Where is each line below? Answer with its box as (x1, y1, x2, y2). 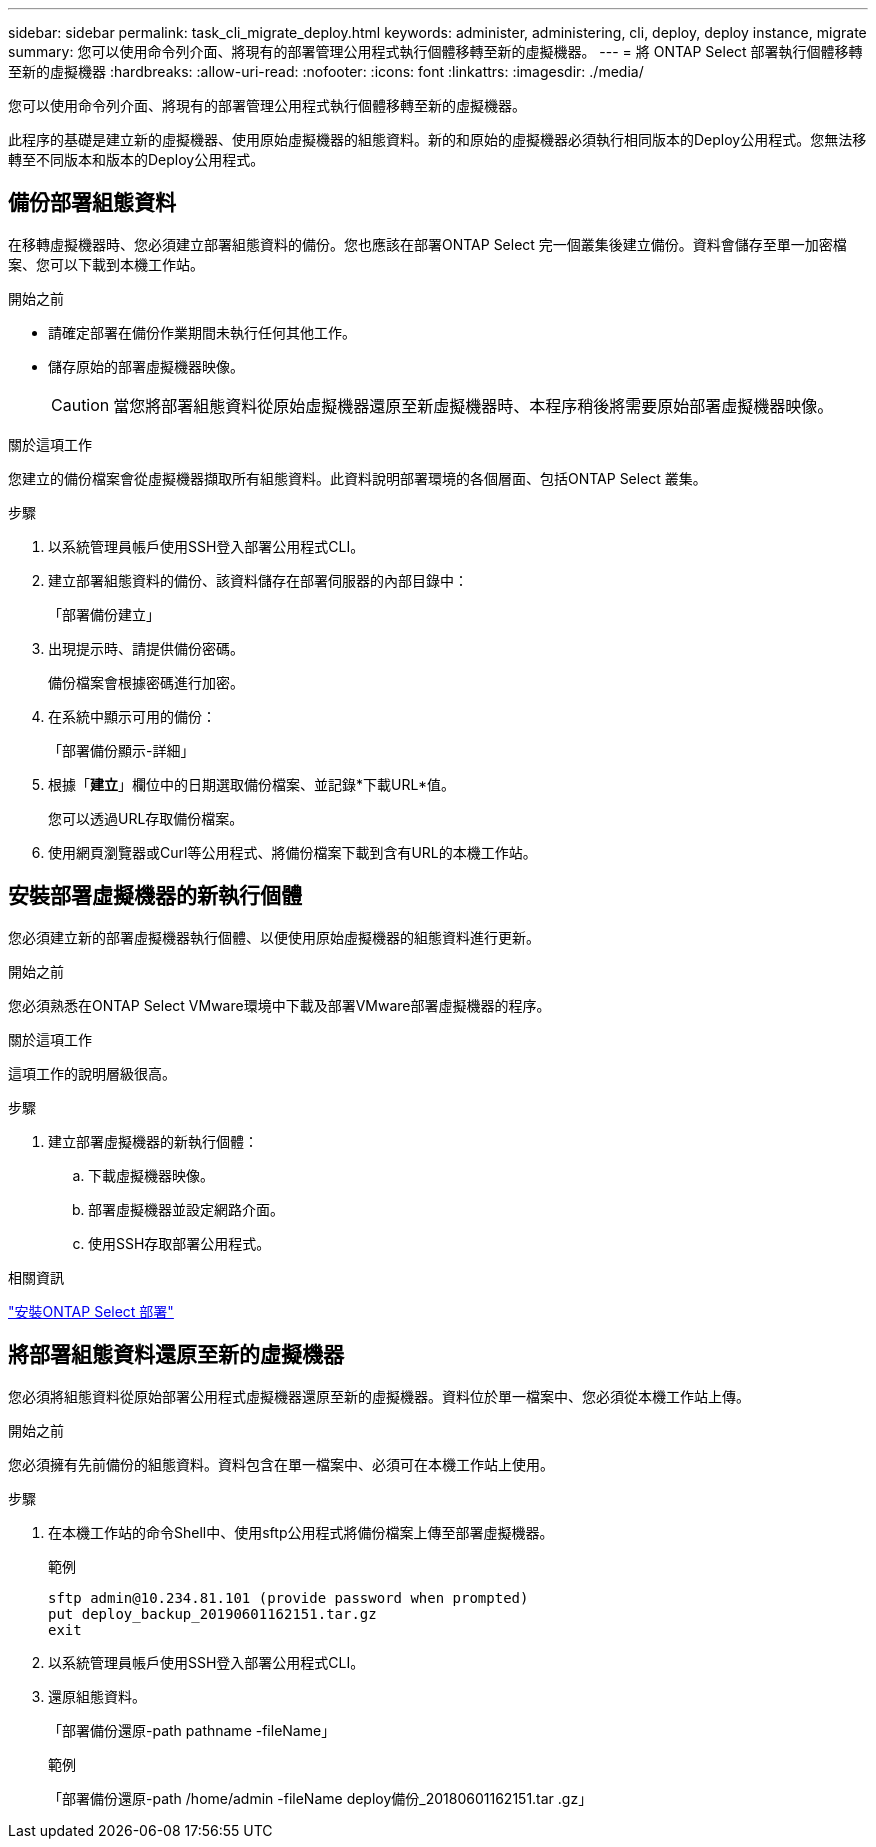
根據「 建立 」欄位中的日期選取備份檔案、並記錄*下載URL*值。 (48, 775, 455, 793)
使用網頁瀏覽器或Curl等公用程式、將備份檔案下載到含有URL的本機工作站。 (48, 843, 537, 861)
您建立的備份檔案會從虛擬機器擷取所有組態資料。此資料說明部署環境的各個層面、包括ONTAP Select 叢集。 (8, 469, 707, 487)
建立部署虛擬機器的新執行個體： (48, 1132, 258, 1150)
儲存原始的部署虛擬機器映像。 (48, 357, 244, 375)
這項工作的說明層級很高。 (8, 1064, 176, 1082)
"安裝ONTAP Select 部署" (8, 1302, 174, 1320)
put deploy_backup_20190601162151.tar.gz (48, 1605, 377, 1622)
